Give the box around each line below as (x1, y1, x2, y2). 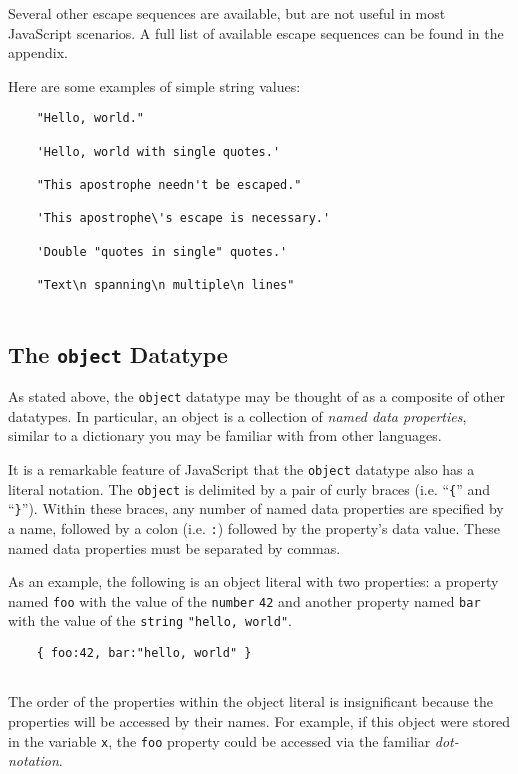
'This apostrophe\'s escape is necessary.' (36, 211, 331, 226)
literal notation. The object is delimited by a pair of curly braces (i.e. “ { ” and (8, 478, 491, 499)
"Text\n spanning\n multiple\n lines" (36, 277, 295, 292)
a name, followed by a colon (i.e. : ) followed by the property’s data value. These (8, 517, 500, 538)
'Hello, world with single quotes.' (36, 144, 281, 159)
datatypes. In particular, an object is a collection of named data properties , (8, 405, 467, 426)
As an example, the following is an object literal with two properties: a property (8, 571, 499, 592)
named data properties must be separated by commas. (8, 537, 341, 558)
